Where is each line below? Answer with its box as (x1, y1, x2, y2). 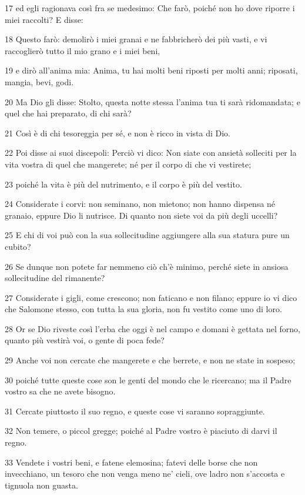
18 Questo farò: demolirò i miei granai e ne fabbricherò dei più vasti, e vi (5, 33, 267, 45)
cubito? (5, 240, 31, 252)
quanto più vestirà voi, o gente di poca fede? (5, 334, 165, 346)
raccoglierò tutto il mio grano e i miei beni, (5, 44, 160, 56)
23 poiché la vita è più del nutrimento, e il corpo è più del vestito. (5, 178, 242, 190)
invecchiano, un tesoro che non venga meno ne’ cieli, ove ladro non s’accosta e (5, 467, 285, 480)
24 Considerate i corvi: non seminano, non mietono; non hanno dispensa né (5, 198, 276, 210)
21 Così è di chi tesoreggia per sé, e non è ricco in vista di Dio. (5, 126, 231, 139)
